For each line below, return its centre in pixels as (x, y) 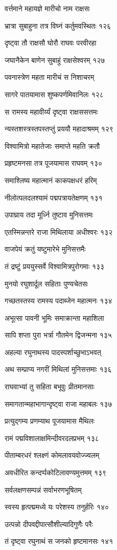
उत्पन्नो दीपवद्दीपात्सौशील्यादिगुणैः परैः (49, 524)
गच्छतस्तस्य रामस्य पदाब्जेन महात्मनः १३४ (58, 301)
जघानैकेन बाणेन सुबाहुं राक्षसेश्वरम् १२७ (55, 60)
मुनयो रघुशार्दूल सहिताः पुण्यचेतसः (46, 283)
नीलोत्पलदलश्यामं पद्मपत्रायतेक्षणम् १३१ (54, 197)
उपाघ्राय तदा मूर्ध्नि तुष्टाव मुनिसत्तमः (49, 215)
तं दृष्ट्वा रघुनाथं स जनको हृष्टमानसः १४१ (59, 541)
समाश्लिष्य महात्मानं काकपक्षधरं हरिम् (51, 180)
